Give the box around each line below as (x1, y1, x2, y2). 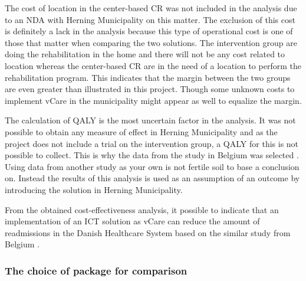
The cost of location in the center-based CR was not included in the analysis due (5, 2, 297, 14)
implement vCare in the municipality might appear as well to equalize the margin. (5, 94, 302, 106)
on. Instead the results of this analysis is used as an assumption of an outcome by (5, 172, 300, 184)
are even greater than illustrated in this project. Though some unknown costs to (5, 83, 295, 95)
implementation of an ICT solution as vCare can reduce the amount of (5, 215, 260, 227)
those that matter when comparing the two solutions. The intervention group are (5, 36, 297, 48)
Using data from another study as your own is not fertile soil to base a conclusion (5, 160, 300, 172)
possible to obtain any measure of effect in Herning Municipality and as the (5, 125, 278, 138)
